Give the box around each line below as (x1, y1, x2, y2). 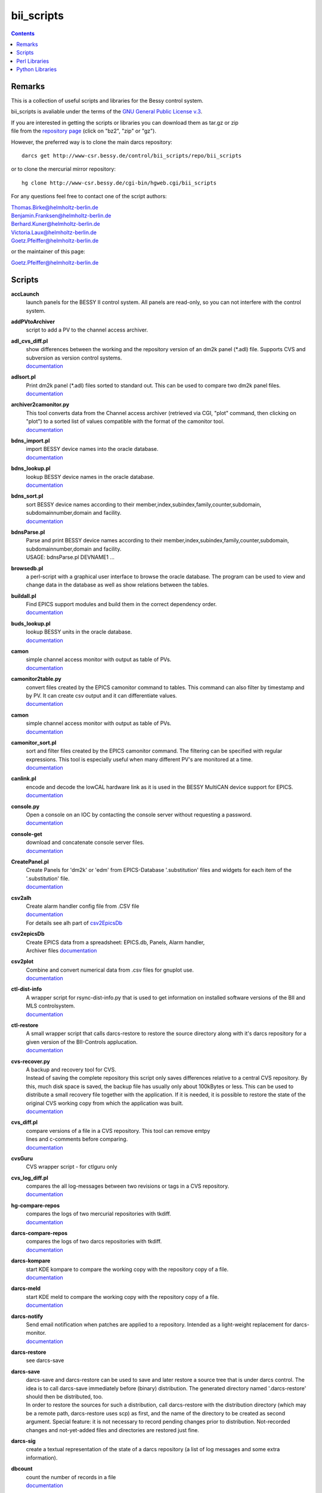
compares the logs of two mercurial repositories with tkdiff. (26, 1210, 171, 1218)
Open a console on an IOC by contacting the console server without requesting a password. (26, 811, 252, 818)
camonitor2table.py (11, 675, 62, 683)
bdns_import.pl (11, 437, 50, 444)
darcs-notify (11, 1313, 44, 1320)
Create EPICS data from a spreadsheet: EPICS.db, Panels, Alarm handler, (26, 938, 205, 946)
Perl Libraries (16, 57, 49, 64)
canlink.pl (11, 775, 36, 782)
